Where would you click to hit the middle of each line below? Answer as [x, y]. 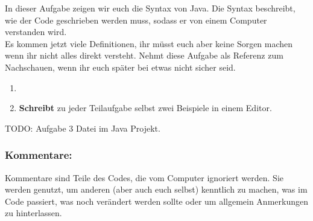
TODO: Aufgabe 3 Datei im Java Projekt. [83, 128]
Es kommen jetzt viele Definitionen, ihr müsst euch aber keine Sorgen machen [149, 43]
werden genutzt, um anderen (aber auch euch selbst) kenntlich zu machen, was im [156, 189]
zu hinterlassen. [33, 213]
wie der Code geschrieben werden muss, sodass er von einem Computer [136, 20]
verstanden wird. [36, 32]
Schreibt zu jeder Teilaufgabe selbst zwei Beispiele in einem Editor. [145, 108]
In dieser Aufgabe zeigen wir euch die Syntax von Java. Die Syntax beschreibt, [150, 8]
